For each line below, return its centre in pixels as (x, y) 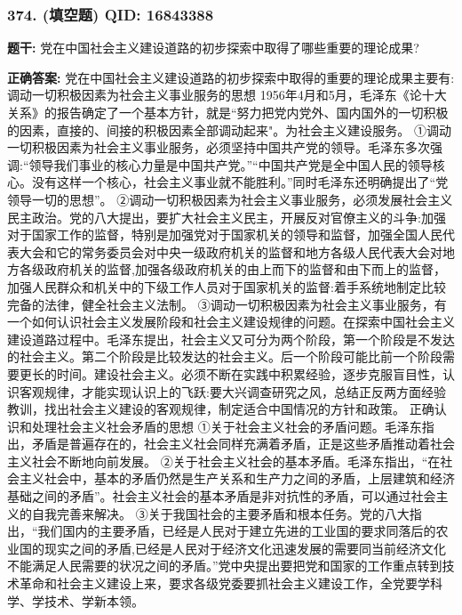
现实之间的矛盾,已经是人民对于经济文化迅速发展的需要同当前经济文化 (245, 548)
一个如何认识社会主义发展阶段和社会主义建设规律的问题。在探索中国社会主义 (231, 322)
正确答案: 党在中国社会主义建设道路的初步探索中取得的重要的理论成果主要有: (231, 77)
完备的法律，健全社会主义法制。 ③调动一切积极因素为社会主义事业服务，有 (227, 304)
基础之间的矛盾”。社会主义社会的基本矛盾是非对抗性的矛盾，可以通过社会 (222, 496)
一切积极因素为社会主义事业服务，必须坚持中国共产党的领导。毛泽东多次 (219, 147)
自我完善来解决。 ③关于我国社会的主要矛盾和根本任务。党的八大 (220, 513)
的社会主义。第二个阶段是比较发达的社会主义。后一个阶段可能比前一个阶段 (225, 356)
